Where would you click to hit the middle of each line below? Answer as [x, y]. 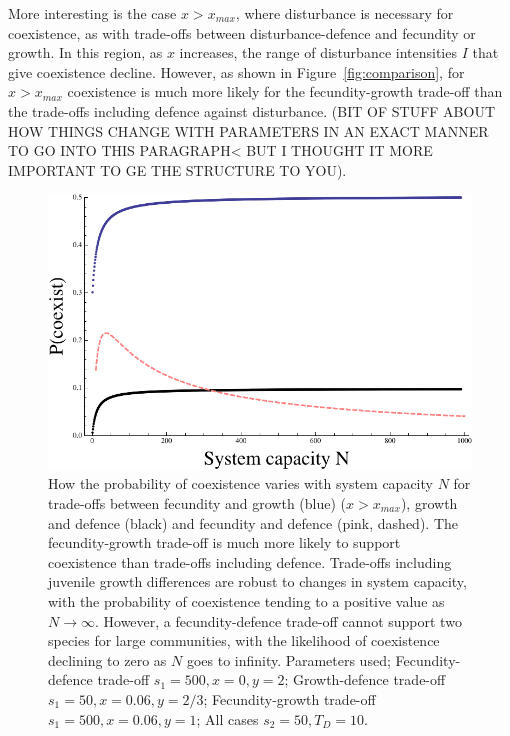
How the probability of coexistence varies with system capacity [240, 483]
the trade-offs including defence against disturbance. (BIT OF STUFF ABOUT [252, 110]
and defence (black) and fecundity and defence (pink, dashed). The [253, 522]
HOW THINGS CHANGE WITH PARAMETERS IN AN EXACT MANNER [248, 130]
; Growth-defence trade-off [365, 679]
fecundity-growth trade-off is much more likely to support [224, 542]
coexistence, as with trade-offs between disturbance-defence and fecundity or [242, 32]
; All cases [227, 718]
